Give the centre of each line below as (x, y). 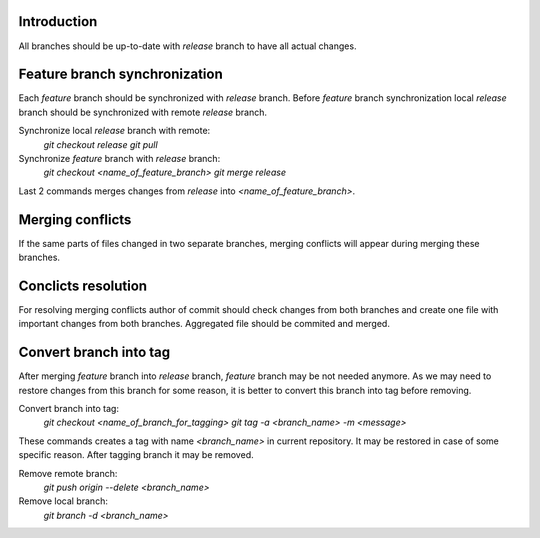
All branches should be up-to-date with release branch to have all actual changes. (187, 46)
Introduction (58, 21)
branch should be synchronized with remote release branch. (143, 112)
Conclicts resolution (83, 285)
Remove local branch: (63, 501)
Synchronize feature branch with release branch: (119, 158)
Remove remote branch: (68, 473)
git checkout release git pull (101, 144)
